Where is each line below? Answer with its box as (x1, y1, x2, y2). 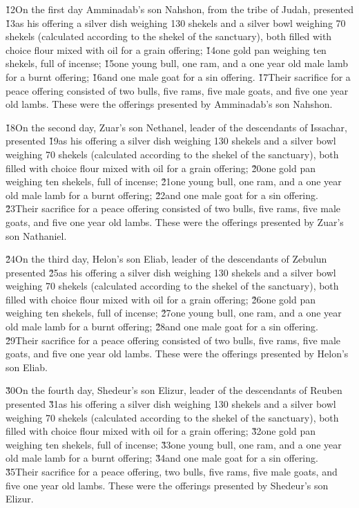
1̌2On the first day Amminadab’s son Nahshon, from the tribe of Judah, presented (6, 2, 353, 16)
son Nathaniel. (6, 228, 67, 243)
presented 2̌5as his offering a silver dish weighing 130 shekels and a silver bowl (6, 265, 336, 279)
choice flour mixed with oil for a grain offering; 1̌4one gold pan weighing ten (6, 42, 327, 57)
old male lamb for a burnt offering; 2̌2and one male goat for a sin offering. (6, 187, 318, 202)
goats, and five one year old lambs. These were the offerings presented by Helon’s (6, 346, 349, 361)
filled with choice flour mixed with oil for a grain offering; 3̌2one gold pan (6, 424, 316, 438)
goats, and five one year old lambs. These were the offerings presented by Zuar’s (6, 214, 344, 229)
